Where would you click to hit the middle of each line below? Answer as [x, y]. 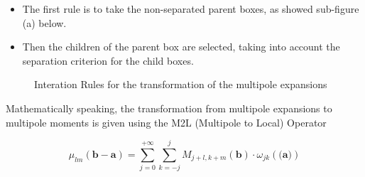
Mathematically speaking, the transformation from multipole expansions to [169, 108]
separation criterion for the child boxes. [108, 60]
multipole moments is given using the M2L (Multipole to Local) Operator [166, 122]
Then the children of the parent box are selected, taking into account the [181, 47]
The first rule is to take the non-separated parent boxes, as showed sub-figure [191, 9]
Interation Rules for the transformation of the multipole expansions [181, 84]
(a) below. [44, 22]
